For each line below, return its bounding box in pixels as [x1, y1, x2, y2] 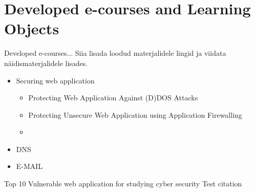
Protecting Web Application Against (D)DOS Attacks [28, 92, 198, 103]
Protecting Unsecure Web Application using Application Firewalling [28, 109, 242, 120]
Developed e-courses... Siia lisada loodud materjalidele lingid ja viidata [4, 48, 226, 58]
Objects [4, 18, 59, 39]
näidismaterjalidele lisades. [4, 57, 88, 68]
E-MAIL [16, 161, 43, 172]
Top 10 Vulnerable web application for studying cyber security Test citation [4, 178, 242, 189]
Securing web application [16, 75, 95, 86]
